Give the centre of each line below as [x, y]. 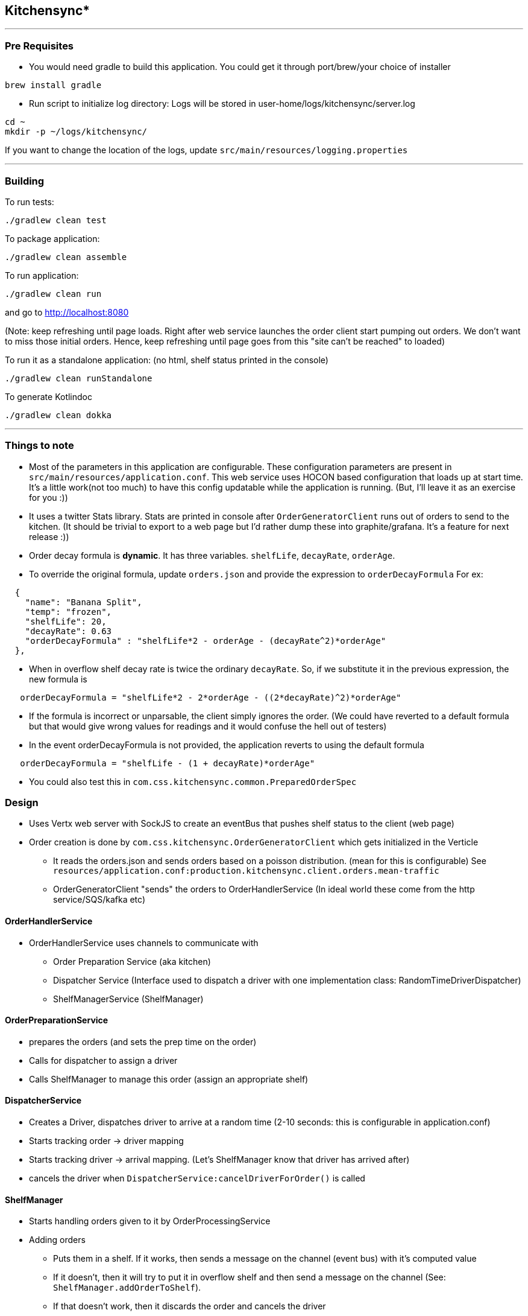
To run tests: [30, 202]
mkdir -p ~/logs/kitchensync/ [76, 132]
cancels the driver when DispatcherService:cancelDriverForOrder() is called [197, 1178]
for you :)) [49, 497]
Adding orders [57, 1240]
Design [22, 803]
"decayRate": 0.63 [68, 631]
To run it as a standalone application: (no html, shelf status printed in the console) [167, 360]
